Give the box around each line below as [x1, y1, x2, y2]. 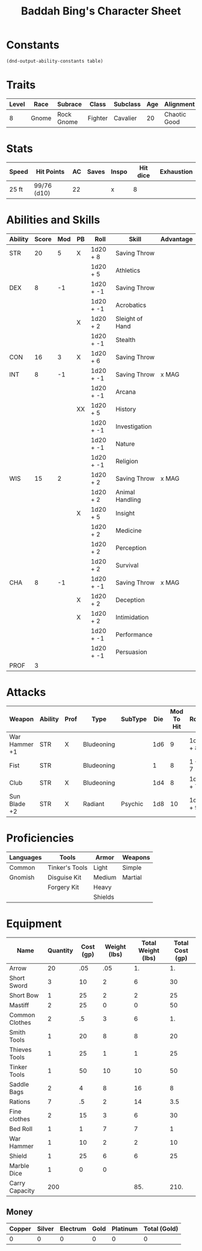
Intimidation [115, 613, 149, 621]
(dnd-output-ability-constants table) [6, 58, 103, 64]
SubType [121, 715, 147, 723]
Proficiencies [6, 831, 74, 845]
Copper [9, 1224, 31, 1233]
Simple [122, 863, 142, 872]
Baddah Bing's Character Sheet [20, 4, 182, 18]
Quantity [47, 946, 73, 954]
